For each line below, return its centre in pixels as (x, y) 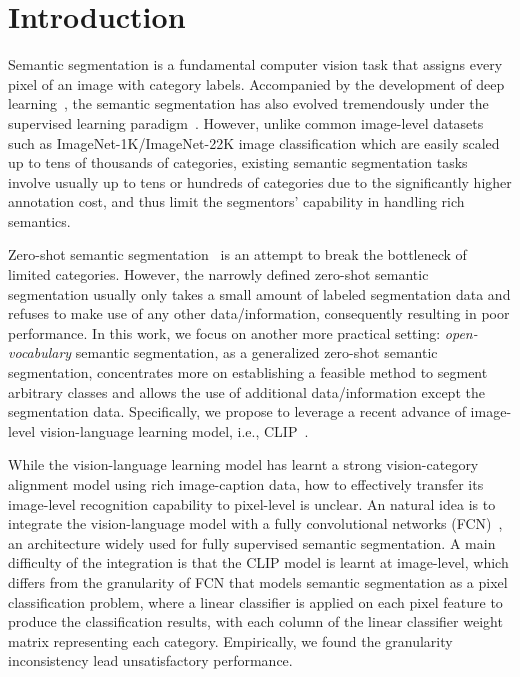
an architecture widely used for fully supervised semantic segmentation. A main (252, 542)
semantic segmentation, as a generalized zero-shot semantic (256, 352)
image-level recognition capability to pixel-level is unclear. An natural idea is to (252, 503)
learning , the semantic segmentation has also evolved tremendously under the (248, 103)
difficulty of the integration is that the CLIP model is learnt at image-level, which (258, 562)
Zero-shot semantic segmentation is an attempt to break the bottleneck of (237, 254)
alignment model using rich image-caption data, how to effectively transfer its (246, 484)
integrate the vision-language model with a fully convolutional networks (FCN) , (255, 523)
